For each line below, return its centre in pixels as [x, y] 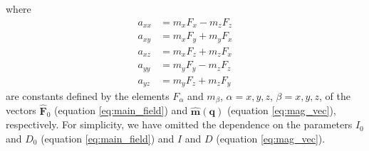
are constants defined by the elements [88, 96]
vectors [21, 110]
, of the [335, 96]
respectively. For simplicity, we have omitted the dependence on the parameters [179, 124]
